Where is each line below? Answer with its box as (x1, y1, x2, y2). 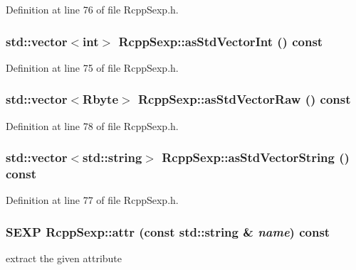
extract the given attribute (6, 251, 122, 266)
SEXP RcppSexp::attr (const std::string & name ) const (6, 222, 330, 240)
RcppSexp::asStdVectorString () (162, 148, 350, 166)
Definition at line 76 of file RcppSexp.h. (6, 2, 179, 16)
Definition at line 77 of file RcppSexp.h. (6, 193, 179, 207)
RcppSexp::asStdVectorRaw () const (137, 90, 351, 108)
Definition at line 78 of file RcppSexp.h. (6, 118, 179, 133)
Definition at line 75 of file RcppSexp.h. (6, 60, 179, 75)
